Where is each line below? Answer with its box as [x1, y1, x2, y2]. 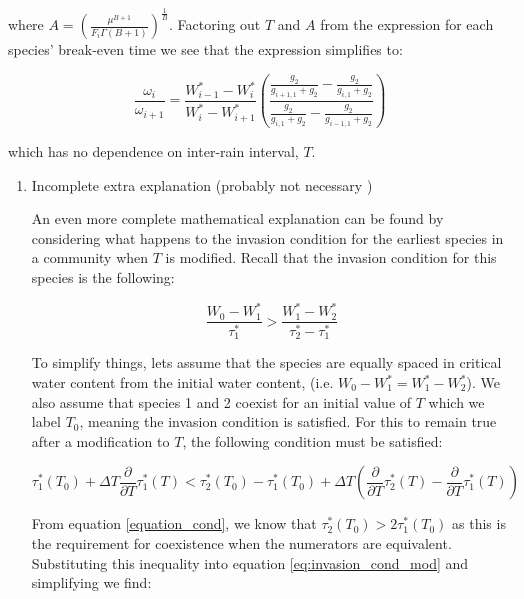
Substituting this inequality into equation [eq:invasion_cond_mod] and [31, 552, 469, 573]
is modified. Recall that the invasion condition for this [165, 247, 497, 268]
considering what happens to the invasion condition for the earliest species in [31, 227, 504, 248]
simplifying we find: [31, 572, 152, 593]
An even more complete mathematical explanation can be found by [31, 208, 444, 229]
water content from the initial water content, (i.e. [31, 372, 334, 393]
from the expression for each [320, 14, 494, 35]
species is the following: [31, 266, 175, 287]
